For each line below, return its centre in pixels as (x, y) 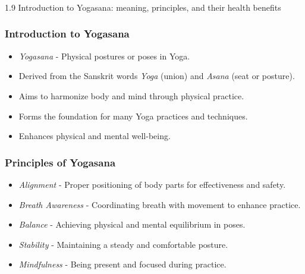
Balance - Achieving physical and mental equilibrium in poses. (132, 224)
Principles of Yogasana (60, 162)
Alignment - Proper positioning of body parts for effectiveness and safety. (152, 184)
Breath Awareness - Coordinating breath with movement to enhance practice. (160, 204)
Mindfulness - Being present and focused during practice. (122, 264)
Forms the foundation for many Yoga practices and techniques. (133, 116)
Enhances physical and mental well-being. (95, 136)
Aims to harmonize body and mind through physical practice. (131, 95)
